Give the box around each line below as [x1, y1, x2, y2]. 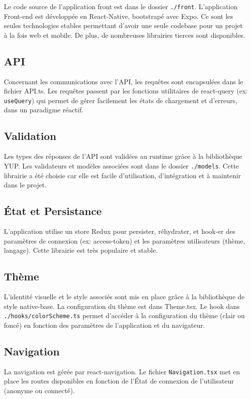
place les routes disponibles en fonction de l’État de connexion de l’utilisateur [4, 376, 234, 386]
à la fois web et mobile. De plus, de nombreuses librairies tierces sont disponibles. [4, 30, 246, 40]
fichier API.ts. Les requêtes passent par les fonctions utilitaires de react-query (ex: [4, 86, 248, 96]
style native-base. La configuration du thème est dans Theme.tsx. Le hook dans [4, 301, 240, 311]
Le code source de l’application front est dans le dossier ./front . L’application [4, 1, 238, 11]
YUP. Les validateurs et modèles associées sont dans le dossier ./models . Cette [4, 160, 239, 170]
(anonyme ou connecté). [4, 385, 75, 395]
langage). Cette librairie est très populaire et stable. [4, 245, 158, 255]
